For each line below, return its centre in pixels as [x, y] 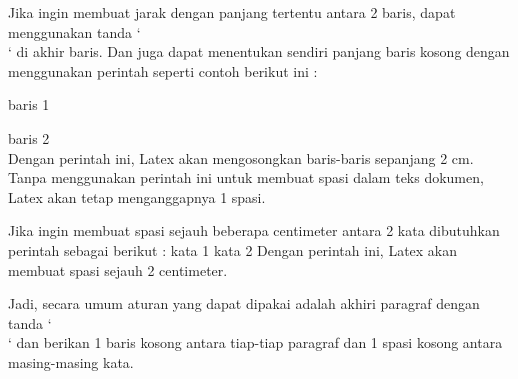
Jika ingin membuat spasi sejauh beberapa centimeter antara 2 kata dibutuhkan [254, 230]
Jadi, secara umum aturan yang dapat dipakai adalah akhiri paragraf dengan [244, 303]
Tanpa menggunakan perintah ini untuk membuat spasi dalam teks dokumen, [246, 177]
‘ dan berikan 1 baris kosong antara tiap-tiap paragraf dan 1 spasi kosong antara [255, 342]
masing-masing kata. [71, 361]
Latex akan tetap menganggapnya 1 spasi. [137, 196]
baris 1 [29, 104]
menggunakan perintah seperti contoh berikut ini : [163, 70]
